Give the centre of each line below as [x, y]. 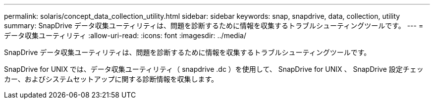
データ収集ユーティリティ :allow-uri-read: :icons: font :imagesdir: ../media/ [125, 35]
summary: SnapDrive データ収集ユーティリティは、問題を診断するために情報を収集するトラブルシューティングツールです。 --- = [214, 26]
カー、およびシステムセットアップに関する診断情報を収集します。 [111, 79]
